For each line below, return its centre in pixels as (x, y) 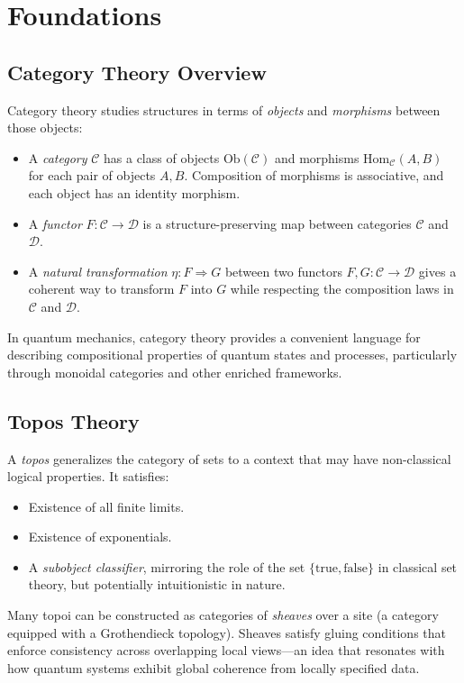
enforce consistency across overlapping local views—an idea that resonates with (226, 650)
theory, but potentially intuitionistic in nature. (157, 584)
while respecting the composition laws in (342, 289)
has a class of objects (162, 157)
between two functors (283, 271)
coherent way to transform (101, 289)
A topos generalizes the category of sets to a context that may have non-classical (229, 458)
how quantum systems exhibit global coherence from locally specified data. (214, 667)
